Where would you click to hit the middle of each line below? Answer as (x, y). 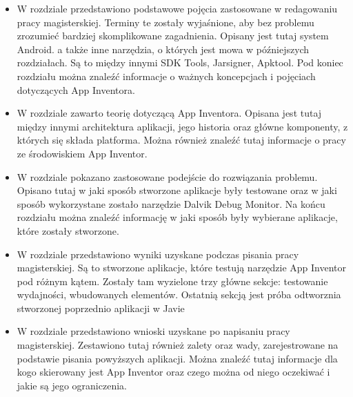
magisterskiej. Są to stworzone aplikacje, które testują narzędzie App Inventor (182, 268)
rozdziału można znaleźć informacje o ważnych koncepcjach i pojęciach (166, 76)
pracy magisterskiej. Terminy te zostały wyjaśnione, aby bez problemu (165, 22)
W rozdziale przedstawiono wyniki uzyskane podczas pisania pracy (158, 254)
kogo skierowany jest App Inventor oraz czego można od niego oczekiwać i (173, 372)
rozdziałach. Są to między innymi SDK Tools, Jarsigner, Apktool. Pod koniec (180, 62)
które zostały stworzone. (68, 230)
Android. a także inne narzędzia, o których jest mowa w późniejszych (163, 49)
